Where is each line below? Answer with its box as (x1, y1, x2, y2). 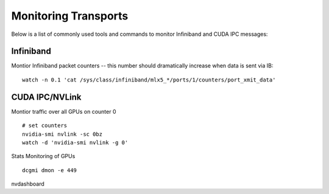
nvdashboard (11, 180, 45, 188)
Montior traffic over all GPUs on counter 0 (11, 108, 116, 115)
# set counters (22, 122, 68, 129)
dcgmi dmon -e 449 (22, 167, 77, 173)
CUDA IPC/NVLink (11, 92, 82, 102)
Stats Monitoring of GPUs (11, 153, 76, 160)
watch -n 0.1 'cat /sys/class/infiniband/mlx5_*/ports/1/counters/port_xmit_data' (22, 76, 276, 83)
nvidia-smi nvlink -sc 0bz (22, 131, 103, 137)
